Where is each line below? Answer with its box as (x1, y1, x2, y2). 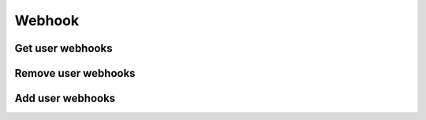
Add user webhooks (14, 92, 116, 105)
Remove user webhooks (14, 67, 136, 80)
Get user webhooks (14, 42, 113, 55)
